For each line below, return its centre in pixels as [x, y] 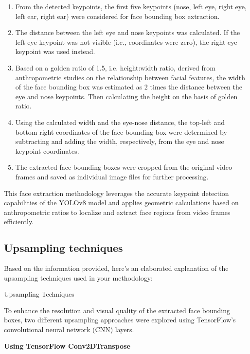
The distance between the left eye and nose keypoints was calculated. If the [128, 32]
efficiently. [19, 221]
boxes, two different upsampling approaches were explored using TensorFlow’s [120, 320]
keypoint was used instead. [55, 51]
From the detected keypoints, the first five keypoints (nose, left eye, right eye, [131, 6]
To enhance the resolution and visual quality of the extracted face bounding [117, 310]
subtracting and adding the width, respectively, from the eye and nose [120, 141]
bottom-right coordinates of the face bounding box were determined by [121, 132]
